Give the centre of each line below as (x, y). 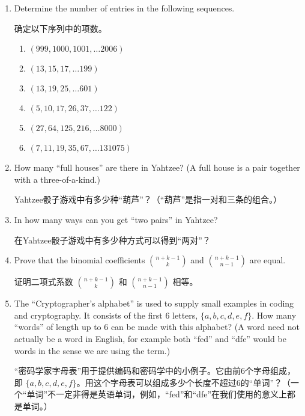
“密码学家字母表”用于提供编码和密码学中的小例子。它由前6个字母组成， (155, 371)
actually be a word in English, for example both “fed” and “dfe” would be (150, 338)
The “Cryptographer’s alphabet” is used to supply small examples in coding (154, 303)
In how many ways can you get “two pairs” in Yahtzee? (116, 219)
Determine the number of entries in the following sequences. (124, 8)
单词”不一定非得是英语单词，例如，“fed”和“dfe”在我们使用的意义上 (157, 394)
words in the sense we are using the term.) (92, 350)
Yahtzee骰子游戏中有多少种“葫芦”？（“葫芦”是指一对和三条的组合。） (148, 199)
